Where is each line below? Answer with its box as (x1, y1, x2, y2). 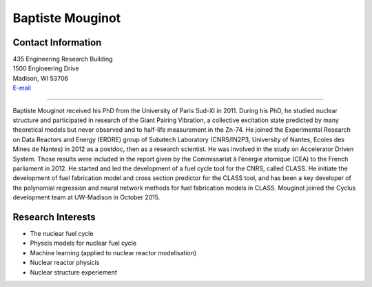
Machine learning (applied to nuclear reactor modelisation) (30, 248, 197, 257)
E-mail (12, 83, 31, 92)
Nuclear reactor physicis (30, 259, 100, 267)
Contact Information (12, 37, 102, 48)
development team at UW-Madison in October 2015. (12, 193, 161, 201)
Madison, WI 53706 (12, 74, 69, 82)
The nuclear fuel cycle (30, 230, 94, 238)
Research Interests (12, 211, 96, 223)
